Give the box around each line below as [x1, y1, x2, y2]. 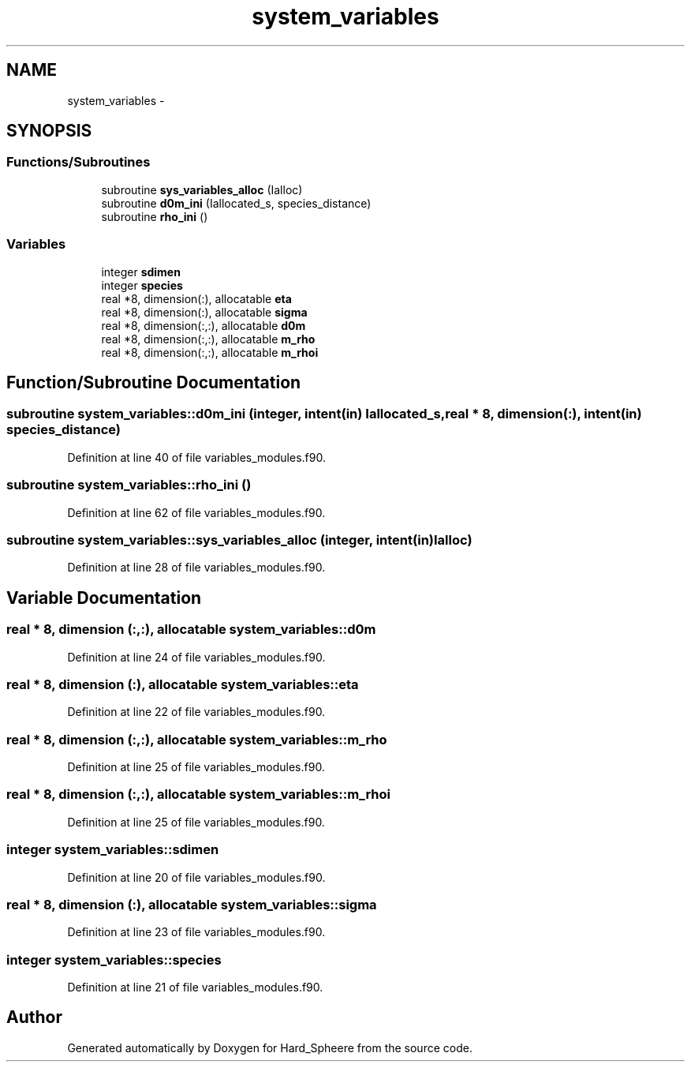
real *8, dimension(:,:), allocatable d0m [101, 318, 306, 332]
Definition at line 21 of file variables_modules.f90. [67, 980, 323, 994]
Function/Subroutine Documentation [6, 372, 301, 392]
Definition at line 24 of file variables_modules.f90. [67, 650, 326, 664]
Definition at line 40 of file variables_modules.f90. [67, 450, 326, 464]
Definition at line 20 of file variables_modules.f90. [67, 870, 326, 884]
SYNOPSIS [6, 121, 92, 141]
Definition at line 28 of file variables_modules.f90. [67, 560, 326, 575]
